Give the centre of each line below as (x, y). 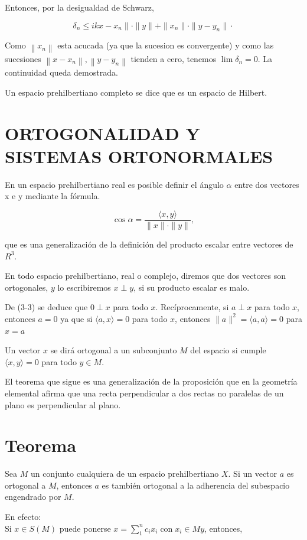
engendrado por (33, 497)
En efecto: (23, 517)
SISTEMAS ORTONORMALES (139, 156)
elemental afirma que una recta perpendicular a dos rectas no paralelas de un (144, 393)
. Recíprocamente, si (192, 307)
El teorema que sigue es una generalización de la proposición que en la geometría (151, 381)
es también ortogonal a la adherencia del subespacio (196, 485)
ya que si (76, 318)
